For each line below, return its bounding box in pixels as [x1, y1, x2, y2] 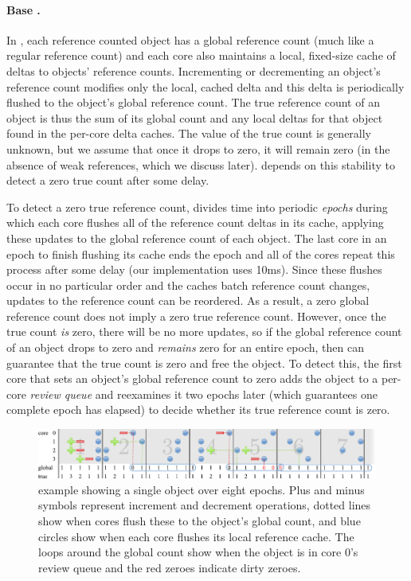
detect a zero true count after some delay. [6, 172, 209, 189]
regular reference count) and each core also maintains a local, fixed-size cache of [6, 47, 396, 64]
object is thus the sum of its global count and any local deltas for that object [6, 109, 383, 126]
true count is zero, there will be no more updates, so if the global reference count [6, 323, 402, 340]
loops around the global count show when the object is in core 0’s [38, 544, 358, 560]
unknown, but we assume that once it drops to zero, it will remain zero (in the [6, 140, 390, 157]
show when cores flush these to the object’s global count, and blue [38, 513, 361, 529]
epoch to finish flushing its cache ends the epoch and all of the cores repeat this [6, 245, 395, 262]
